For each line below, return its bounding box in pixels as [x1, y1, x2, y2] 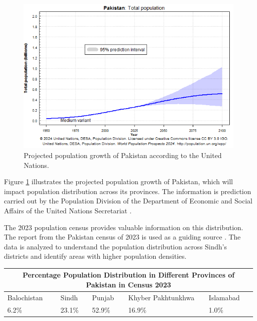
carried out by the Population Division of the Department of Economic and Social [4, 196, 253, 206]
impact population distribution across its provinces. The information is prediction [4, 186, 252, 196]
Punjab [92, 292, 114, 302]
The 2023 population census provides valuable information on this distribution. [4, 222, 243, 232]
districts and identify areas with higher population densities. [4, 251, 187, 261]
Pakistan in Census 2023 [86, 280, 171, 290]
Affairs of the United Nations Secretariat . [4, 205, 132, 215]
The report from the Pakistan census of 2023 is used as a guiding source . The [4, 232, 241, 242]
